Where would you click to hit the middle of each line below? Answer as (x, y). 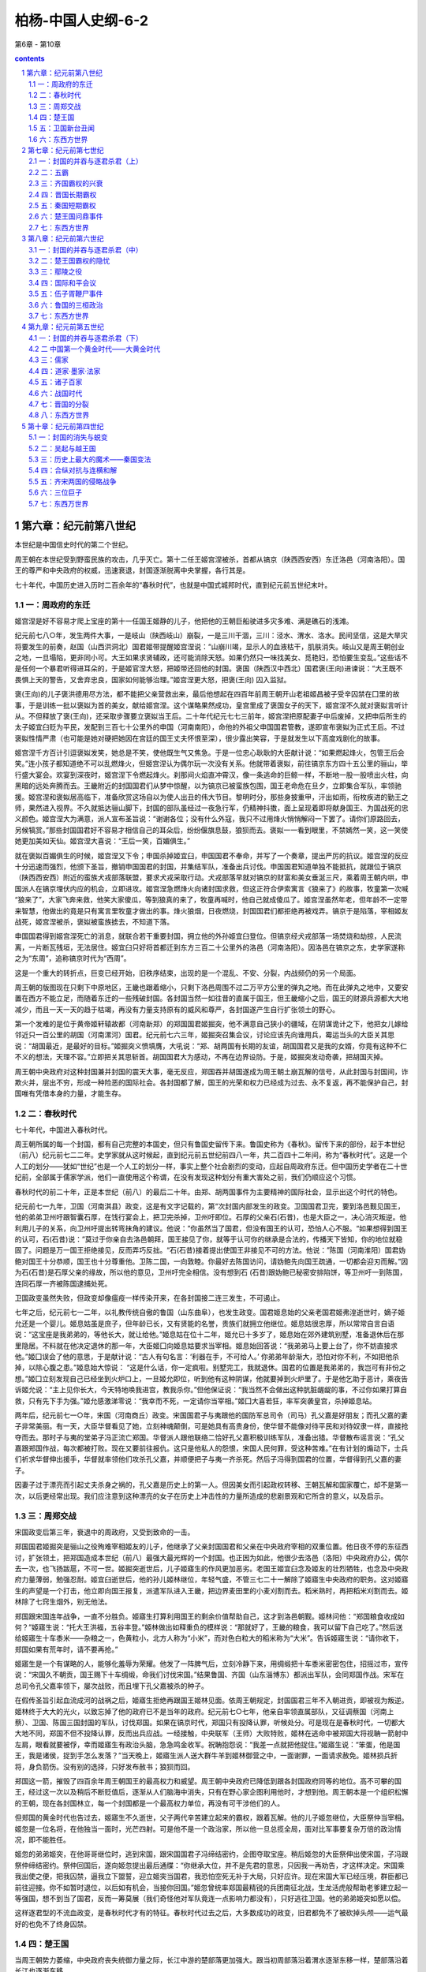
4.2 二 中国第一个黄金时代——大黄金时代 (95, 349)
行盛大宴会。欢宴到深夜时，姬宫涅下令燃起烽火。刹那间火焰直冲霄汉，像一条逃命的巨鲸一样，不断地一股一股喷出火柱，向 (211, 775)
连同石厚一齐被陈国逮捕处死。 (63, 1283)
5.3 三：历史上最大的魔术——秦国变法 (90, 459)
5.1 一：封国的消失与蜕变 (68, 437)
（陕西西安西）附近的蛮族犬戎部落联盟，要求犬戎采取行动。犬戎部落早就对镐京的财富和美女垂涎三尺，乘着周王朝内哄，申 (211, 878)
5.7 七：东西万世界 (59, 503)
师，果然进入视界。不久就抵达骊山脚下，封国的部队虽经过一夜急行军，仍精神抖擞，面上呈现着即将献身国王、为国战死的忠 (211, 808)
